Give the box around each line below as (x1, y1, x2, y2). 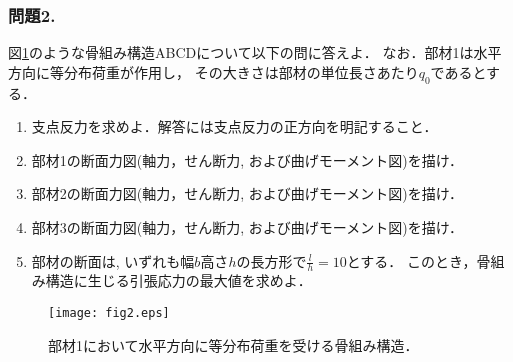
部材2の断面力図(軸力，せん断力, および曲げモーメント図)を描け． (31, 183, 463, 204)
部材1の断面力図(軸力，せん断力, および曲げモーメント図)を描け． (31, 149, 463, 170)
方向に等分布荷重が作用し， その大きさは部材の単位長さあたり (8, 61, 419, 82)
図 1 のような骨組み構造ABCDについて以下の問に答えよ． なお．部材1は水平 (8, 42, 502, 63)
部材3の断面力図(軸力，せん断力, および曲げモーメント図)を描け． (31, 216, 463, 237)
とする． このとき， (346, 250, 477, 271)
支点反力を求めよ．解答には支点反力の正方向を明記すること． (31, 116, 438, 137)
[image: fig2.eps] (48, 306, 170, 320)
